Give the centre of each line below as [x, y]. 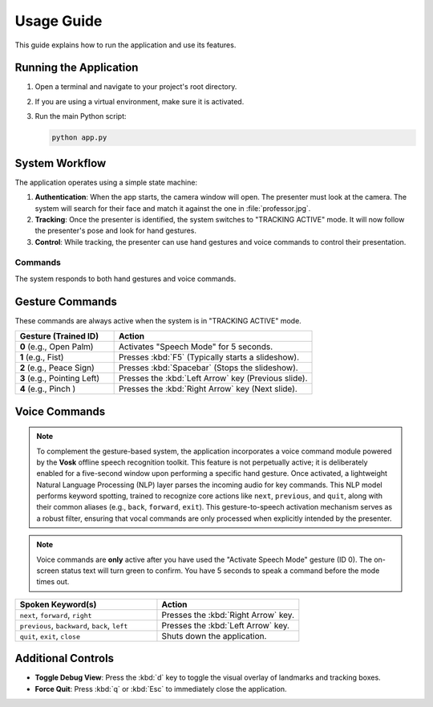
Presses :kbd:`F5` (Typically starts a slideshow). [209, 357]
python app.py [79, 138]
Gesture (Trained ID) [59, 336]
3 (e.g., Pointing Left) [60, 379]
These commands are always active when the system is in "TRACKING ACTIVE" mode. [158, 320]
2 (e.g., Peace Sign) [57, 368]
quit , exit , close [50, 636]
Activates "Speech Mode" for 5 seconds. [196, 347]
